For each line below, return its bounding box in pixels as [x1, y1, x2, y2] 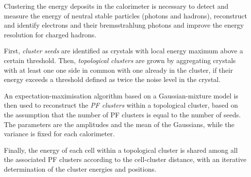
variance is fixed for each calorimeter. [4, 129, 115, 139]
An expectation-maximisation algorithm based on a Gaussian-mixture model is [4, 90, 238, 100]
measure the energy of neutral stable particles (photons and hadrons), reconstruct [4, 10, 247, 20]
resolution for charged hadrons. [4, 29, 97, 39]
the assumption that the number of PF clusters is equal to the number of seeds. [4, 109, 241, 119]
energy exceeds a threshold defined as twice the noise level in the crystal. [4, 74, 221, 84]
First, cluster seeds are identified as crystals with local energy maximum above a [4, 46, 243, 56]
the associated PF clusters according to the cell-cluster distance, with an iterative [4, 154, 247, 164]
